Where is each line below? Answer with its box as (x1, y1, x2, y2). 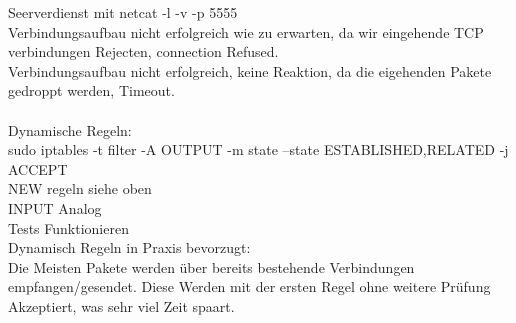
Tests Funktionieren (8, 217, 129, 238)
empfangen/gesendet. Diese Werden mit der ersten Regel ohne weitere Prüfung (8, 276, 491, 297)
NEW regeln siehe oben (8, 178, 152, 199)
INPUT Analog (8, 197, 102, 218)
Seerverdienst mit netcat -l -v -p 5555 (8, 2, 238, 22)
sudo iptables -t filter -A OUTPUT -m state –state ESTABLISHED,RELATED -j (8, 139, 509, 160)
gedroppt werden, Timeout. (8, 80, 175, 101)
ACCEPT (8, 158, 68, 179)
